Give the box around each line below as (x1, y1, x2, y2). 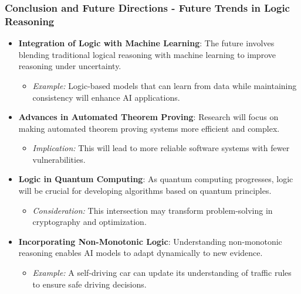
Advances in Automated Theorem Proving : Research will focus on (18, 111, 279, 123)
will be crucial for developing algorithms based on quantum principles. (18, 184, 272, 197)
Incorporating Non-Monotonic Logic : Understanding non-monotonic (18, 235, 282, 247)
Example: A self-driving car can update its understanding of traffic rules (32, 266, 292, 279)
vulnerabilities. (32, 153, 86, 165)
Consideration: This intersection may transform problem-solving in (32, 204, 273, 216)
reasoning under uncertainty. (18, 60, 121, 72)
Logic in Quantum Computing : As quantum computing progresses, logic (18, 173, 293, 185)
